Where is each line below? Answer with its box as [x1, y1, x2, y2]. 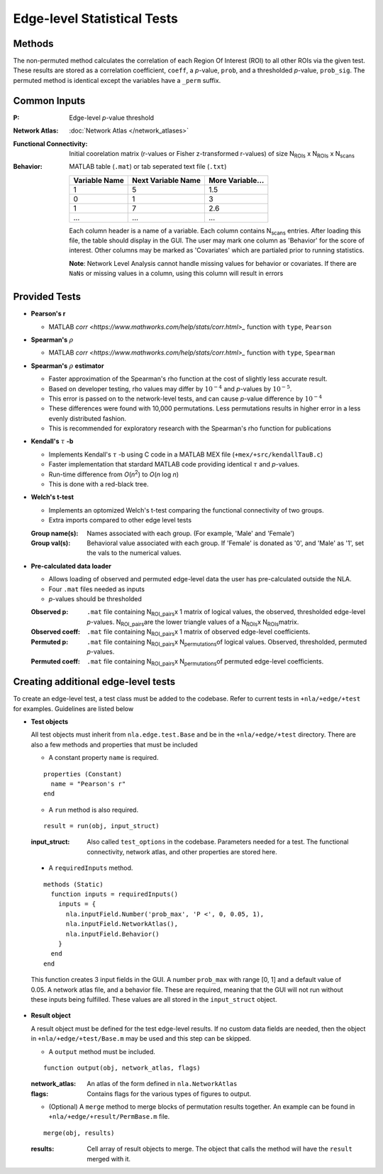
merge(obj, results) [43, 1129, 115, 1137]
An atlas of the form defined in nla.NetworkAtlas [87, 1080, 238, 1088]
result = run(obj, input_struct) [43, 822, 160, 830]
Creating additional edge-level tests [13, 676, 176, 688]
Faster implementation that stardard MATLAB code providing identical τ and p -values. [48, 460, 300, 469]
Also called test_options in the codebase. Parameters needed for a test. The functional [87, 837, 349, 846]
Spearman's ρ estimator [30, 362, 104, 370]
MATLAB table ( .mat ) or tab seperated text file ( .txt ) [69, 162, 227, 171]
